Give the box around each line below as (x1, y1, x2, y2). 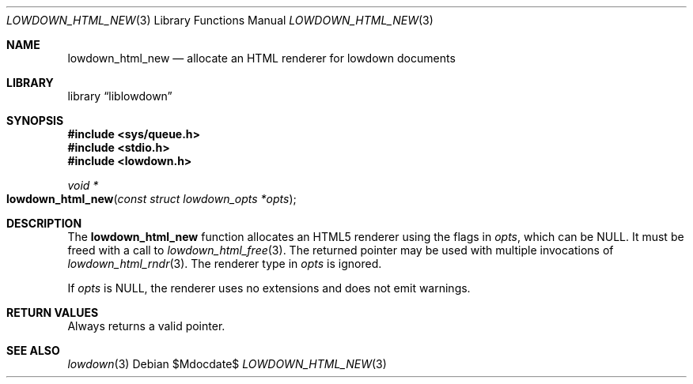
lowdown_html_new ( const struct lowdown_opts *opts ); (6, 192, 297, 205)
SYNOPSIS (6, 114, 64, 127)
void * (67, 179, 99, 192)
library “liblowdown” (67, 89, 172, 103)
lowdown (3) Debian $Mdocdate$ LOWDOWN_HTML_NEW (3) (67, 357, 387, 371)
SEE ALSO (6, 344, 60, 357)
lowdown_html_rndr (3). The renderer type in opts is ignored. (67, 257, 382, 270)
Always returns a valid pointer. (67, 319, 225, 333)
